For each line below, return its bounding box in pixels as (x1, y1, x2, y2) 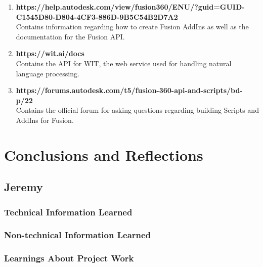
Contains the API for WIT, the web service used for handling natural (16, 58, 232, 68)
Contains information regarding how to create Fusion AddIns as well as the (16, 21, 249, 32)
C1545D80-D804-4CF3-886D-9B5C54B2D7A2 (16, 11, 178, 22)
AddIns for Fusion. (16, 114, 74, 125)
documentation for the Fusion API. (16, 31, 125, 41)
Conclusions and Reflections (4, 144, 203, 165)
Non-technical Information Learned (4, 229, 151, 241)
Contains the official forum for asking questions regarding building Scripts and (16, 105, 259, 115)
